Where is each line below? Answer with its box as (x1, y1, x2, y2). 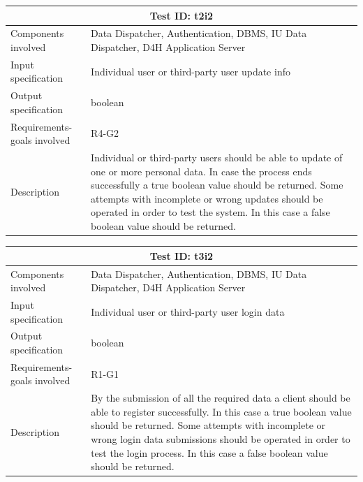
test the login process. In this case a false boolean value (91, 445, 328, 460)
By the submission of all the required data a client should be (91, 390, 350, 405)
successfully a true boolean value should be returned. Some (91, 177, 343, 192)
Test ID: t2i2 (149, 8, 214, 22)
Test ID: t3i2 (149, 248, 214, 263)
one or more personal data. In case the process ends (91, 163, 312, 178)
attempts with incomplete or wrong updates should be (91, 191, 323, 205)
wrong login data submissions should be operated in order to (91, 432, 350, 446)
